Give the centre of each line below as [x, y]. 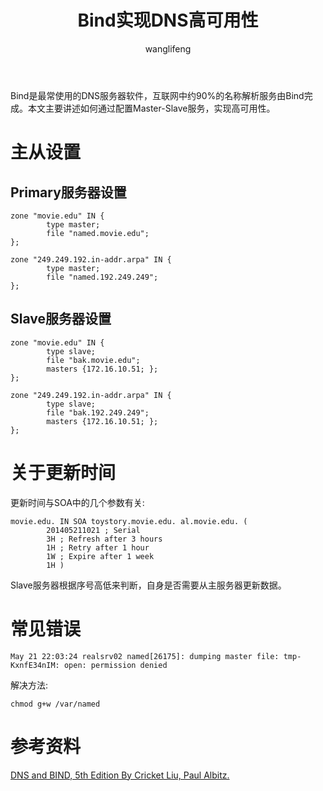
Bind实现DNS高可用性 [168, 20]
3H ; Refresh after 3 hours [104, 539]
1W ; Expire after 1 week [100, 556]
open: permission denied [115, 665]
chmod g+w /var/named [55, 704]
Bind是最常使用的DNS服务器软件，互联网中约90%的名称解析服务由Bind [157, 95]
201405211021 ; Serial [93, 530]
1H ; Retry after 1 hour [98, 547]
